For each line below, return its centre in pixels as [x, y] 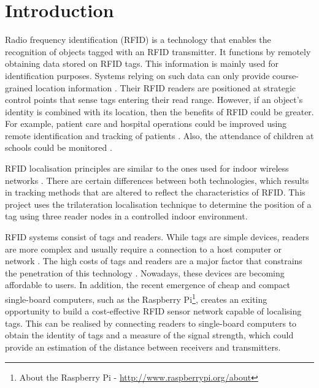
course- [286, 75]
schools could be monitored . [59, 147]
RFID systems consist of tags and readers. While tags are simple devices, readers [157, 237]
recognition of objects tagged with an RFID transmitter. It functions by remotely [158, 51]
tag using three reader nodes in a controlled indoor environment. [126, 216]
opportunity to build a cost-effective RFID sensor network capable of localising [153, 311]
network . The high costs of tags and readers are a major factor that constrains [154, 261]
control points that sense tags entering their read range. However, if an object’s [154, 100]
